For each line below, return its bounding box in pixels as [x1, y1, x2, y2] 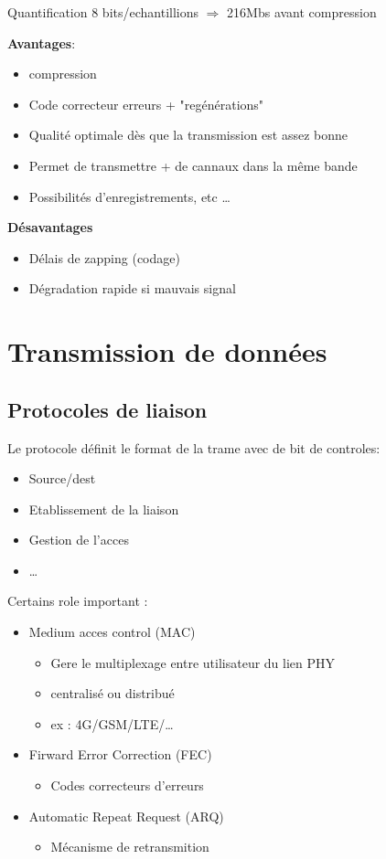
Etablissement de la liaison [28, 499, 179, 518]
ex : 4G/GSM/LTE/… [50, 714, 174, 733]
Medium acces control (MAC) [28, 622, 196, 642]
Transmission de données [7, 333, 327, 370]
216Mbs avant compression [227, 3, 377, 21]
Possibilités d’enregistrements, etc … [28, 186, 231, 206]
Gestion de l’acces [28, 530, 129, 549]
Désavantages [7, 217, 93, 237]
